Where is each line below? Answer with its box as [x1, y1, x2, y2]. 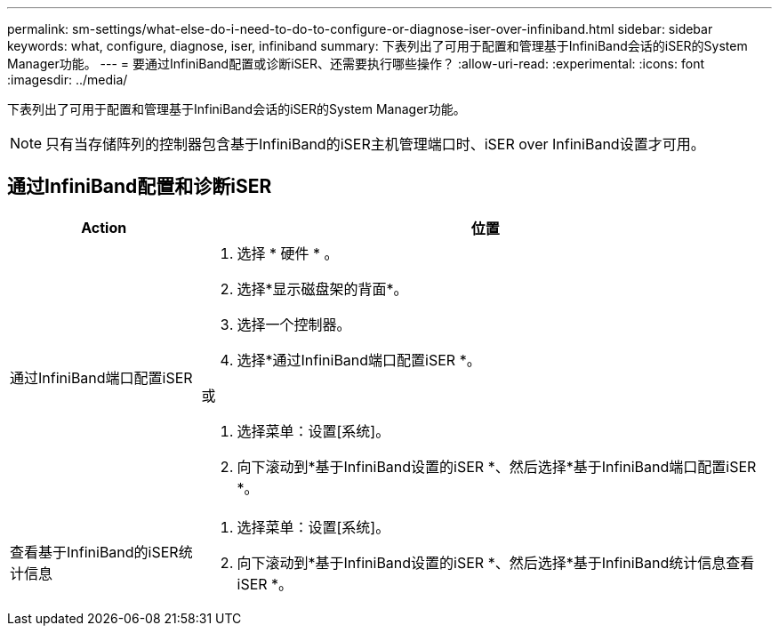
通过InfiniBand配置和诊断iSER [7, 175, 272, 198]
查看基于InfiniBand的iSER [10, 542, 179, 561]
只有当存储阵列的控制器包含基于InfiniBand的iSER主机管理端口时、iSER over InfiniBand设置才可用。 [45, 135, 705, 153]
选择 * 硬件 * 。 [237, 244, 339, 262]
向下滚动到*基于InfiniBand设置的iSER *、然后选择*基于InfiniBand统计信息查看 [237, 553, 755, 572]
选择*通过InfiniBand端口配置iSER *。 [237, 350, 481, 369]
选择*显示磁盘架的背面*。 [237, 279, 408, 298]
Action [81, 218, 127, 236]
